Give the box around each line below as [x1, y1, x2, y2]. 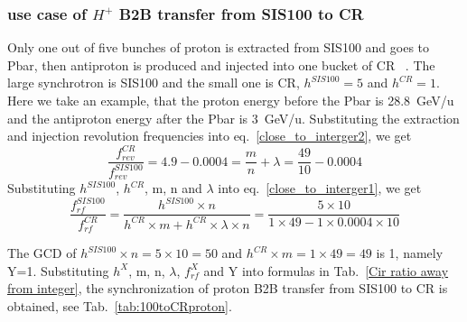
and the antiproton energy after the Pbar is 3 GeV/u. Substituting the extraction [7, 108, 460, 127]
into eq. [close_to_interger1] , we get [218, 179, 422, 198]
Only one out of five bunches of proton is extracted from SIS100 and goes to [7, 38, 430, 57]
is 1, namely [376, 244, 444, 262]
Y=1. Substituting [7, 261, 109, 280]
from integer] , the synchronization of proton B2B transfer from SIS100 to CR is [7, 279, 448, 298]
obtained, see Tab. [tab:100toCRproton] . [7, 296, 232, 315]
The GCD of [7, 244, 77, 262]
